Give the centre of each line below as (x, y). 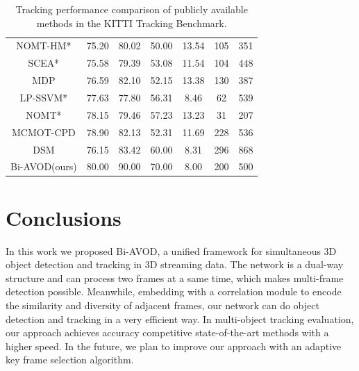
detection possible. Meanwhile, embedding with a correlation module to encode (174, 291)
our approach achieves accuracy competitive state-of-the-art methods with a (167, 332)
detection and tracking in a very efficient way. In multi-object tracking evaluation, (180, 319)
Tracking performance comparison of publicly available (132, 9)
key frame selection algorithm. (70, 360)
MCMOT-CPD (44, 132)
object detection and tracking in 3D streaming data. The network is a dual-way (175, 264)
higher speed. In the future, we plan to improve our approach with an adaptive (174, 346)
